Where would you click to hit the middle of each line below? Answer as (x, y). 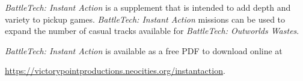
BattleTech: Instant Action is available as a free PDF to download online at (144, 50)
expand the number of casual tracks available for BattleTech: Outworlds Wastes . (152, 31)
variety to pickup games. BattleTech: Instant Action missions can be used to (145, 19)
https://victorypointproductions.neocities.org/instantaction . (115, 71)
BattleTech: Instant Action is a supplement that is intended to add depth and (148, 7)
